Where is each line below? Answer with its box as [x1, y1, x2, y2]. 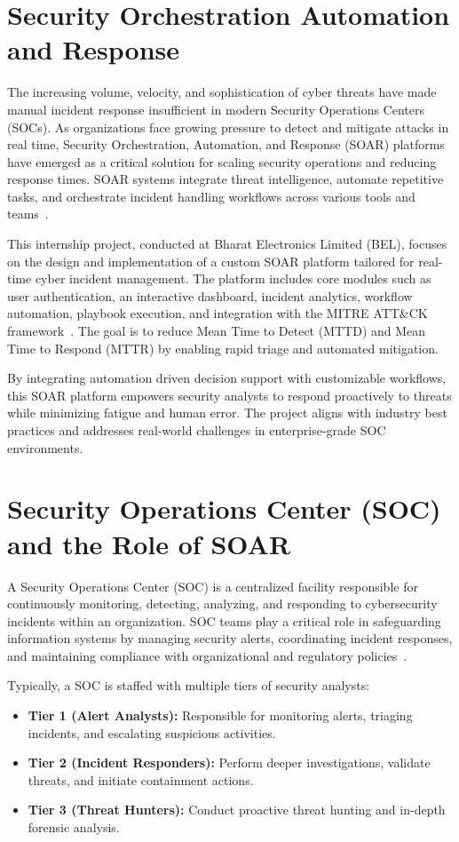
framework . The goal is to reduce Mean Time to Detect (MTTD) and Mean [7, 322, 426, 340]
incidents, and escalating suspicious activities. [28, 723, 276, 742]
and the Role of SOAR [7, 525, 291, 561]
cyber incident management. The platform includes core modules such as [35, 269, 431, 288]
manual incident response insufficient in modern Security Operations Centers [7, 99, 424, 118]
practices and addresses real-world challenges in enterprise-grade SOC [7, 421, 386, 439]
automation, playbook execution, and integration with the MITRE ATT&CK [7, 304, 428, 322]
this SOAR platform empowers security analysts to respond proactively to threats [7, 385, 452, 404]
